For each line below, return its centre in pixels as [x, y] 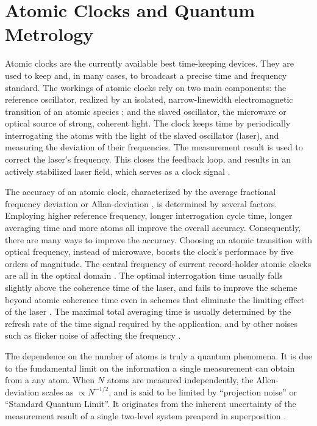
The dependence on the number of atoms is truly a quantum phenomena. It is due [158, 355]
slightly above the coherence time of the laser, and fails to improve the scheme [151, 287]
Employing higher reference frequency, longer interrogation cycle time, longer [149, 215]
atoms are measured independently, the [180, 380]
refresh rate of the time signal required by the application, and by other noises [151, 323]
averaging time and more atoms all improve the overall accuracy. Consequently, [153, 228]
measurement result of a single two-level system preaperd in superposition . [146, 415]
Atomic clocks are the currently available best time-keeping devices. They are [149, 63]
